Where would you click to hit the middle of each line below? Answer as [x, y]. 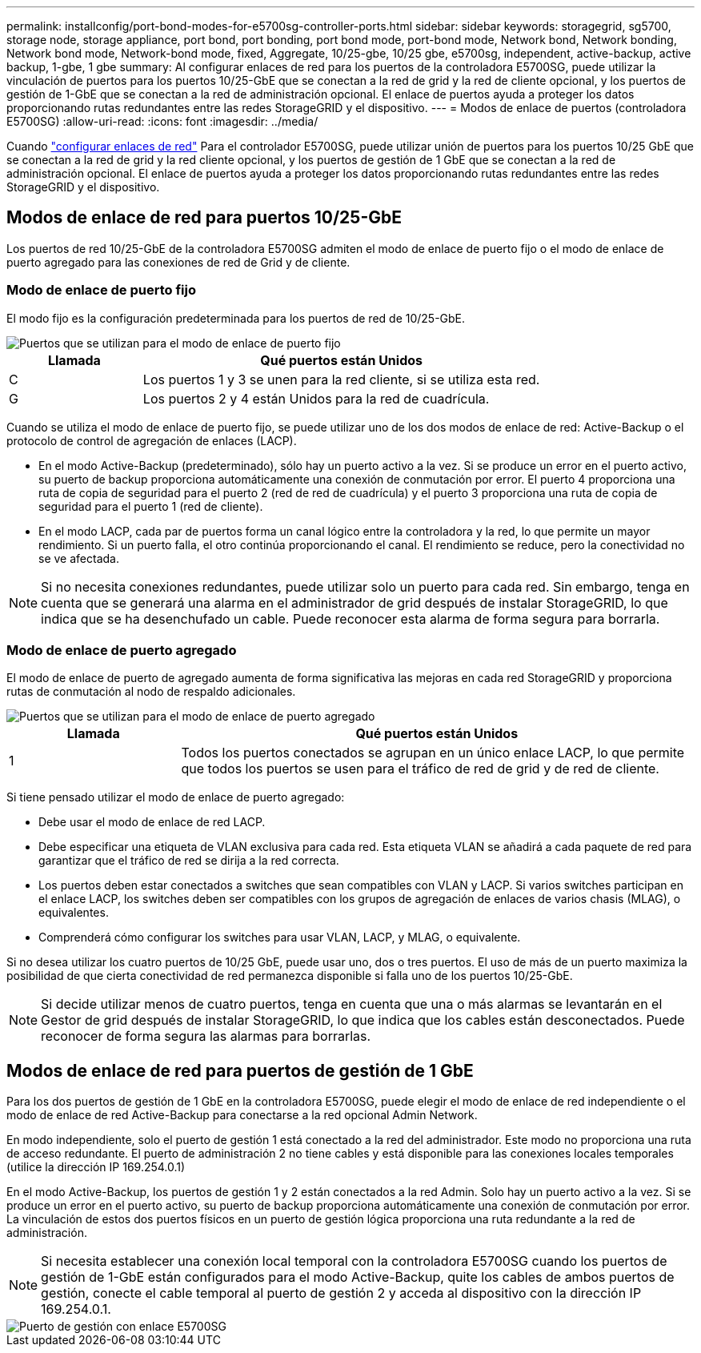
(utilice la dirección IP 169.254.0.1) [96, 1167]
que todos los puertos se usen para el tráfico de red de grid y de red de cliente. [420, 769]
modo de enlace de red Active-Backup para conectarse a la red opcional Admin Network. [242, 1115]
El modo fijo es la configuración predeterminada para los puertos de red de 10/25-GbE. [236, 318]
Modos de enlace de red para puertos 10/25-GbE [204, 218]
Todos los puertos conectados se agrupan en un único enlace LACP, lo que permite [433, 753]
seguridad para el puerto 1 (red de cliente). [151, 506]
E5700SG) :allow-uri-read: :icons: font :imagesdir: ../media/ [162, 121]
